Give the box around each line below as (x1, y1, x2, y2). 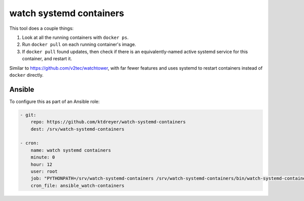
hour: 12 (30, 162, 53, 167)
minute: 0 (30, 155, 55, 160)
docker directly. (9, 72, 44, 78)
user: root (30, 168, 58, 174)
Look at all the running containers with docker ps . (22, 34, 129, 40)
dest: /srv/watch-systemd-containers (30, 126, 125, 132)
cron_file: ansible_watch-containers (30, 182, 125, 188)
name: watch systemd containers (30, 147, 111, 153)
